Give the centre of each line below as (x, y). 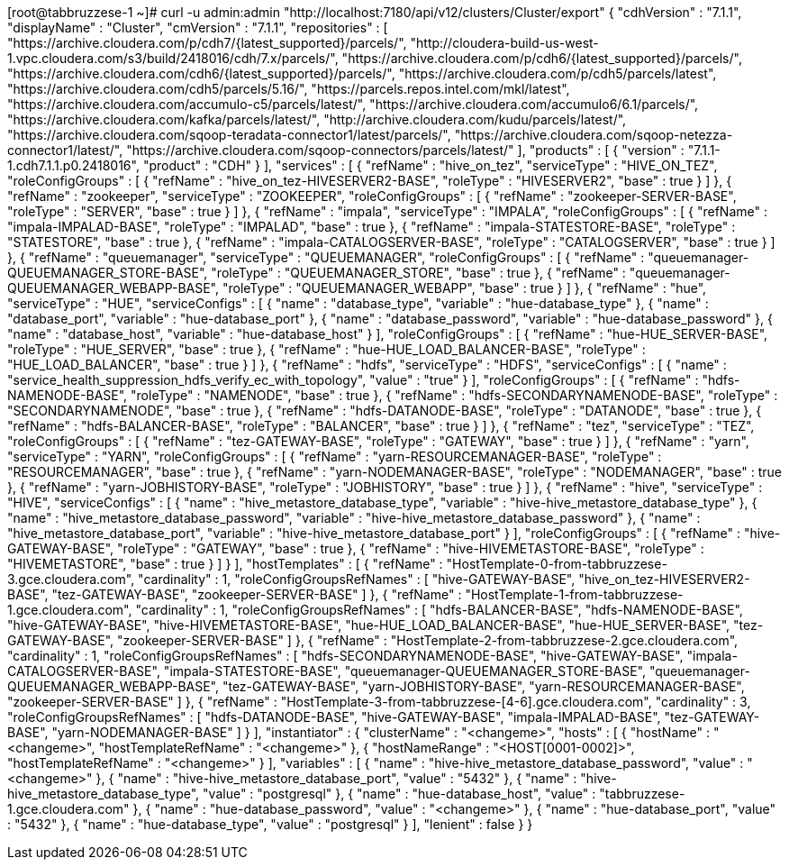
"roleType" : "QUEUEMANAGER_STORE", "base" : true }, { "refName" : (418, 273)
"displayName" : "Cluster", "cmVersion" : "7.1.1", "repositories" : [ (198, 27)
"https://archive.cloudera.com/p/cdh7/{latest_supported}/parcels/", (207, 43)
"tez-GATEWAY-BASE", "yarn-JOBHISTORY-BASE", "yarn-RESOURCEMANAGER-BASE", (483, 686)
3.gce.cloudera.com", (71, 579)
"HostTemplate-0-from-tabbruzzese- (557, 564)
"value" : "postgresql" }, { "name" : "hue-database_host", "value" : (399, 794)
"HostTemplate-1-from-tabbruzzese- (574, 594)
